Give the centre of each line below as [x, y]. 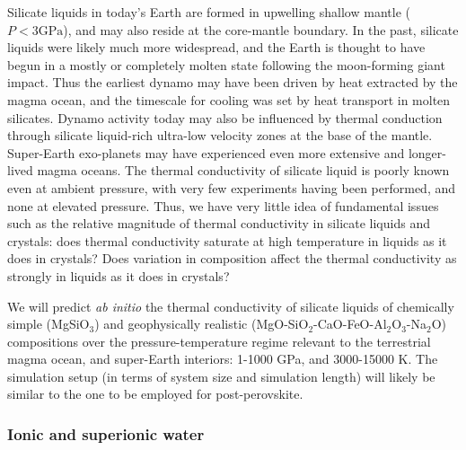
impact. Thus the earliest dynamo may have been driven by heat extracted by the [233, 82]
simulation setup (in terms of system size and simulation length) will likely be [221, 376]
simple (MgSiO [48, 324]
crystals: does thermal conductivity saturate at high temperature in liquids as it [227, 240]
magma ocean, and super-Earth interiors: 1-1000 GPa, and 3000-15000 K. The [223, 359]
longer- [427, 152]
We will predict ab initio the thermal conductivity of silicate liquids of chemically [231, 306]
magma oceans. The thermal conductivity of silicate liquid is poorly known [243, 170]
